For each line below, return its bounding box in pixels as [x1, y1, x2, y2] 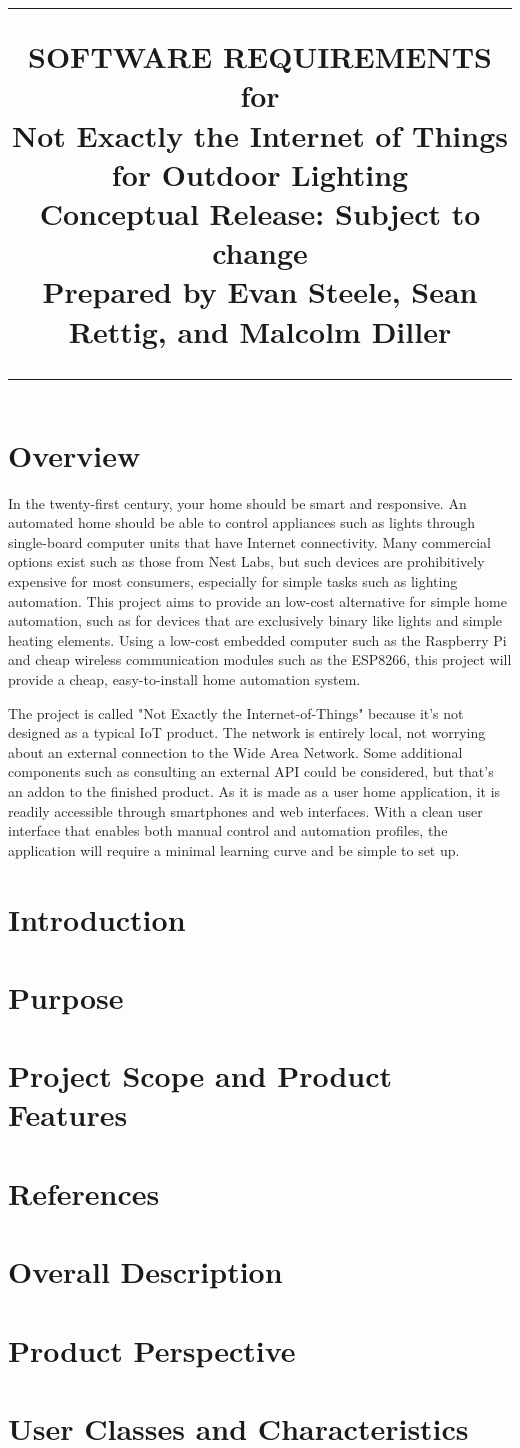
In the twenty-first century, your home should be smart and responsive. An [8, 492, 467, 513]
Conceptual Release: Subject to [39, 192, 481, 233]
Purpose [8, 976, 124, 1017]
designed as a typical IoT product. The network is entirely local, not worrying [8, 722, 486, 743]
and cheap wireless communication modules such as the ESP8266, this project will [8, 649, 512, 670]
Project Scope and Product [8, 1055, 393, 1096]
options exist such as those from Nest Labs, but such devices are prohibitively [8, 551, 485, 572]
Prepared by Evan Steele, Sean [42, 271, 478, 312]
